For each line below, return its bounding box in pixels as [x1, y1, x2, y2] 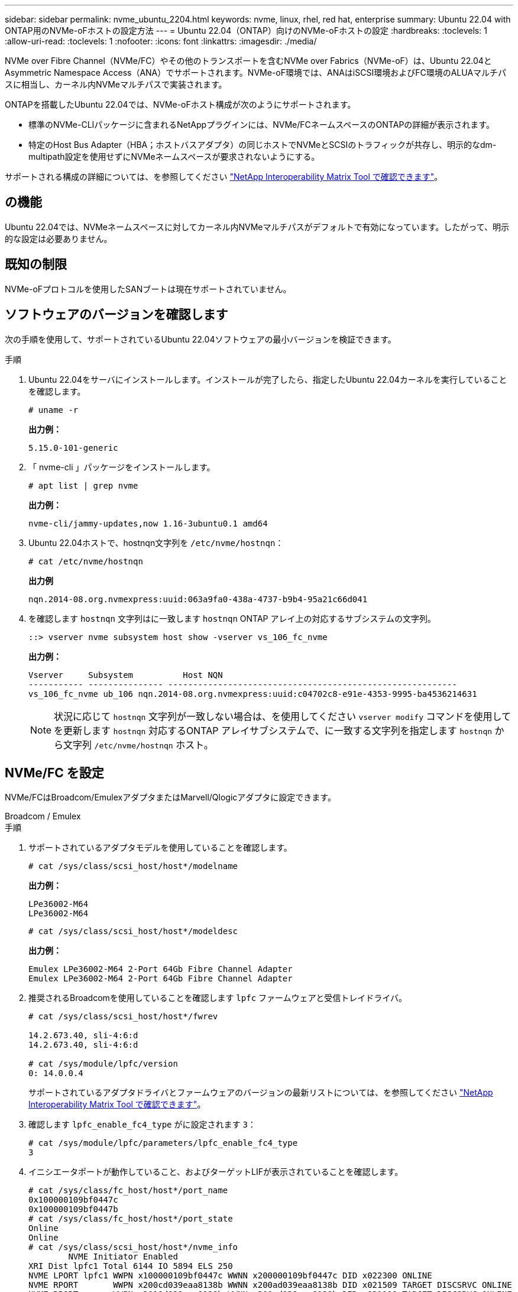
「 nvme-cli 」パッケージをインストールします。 [28, 461, 215, 472]
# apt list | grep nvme [28, 480, 138, 490]
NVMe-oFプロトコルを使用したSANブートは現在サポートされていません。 [5, 283, 292, 294]
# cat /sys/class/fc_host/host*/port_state [28, 1214, 233, 1224]
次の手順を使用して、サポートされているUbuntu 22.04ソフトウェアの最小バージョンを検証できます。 [5, 334, 396, 344]
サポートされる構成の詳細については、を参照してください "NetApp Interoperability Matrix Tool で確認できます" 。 [5, 172, 443, 182]
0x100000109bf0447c [28, 1195, 118, 1205]
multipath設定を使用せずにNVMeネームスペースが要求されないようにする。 [28, 151, 320, 161]
